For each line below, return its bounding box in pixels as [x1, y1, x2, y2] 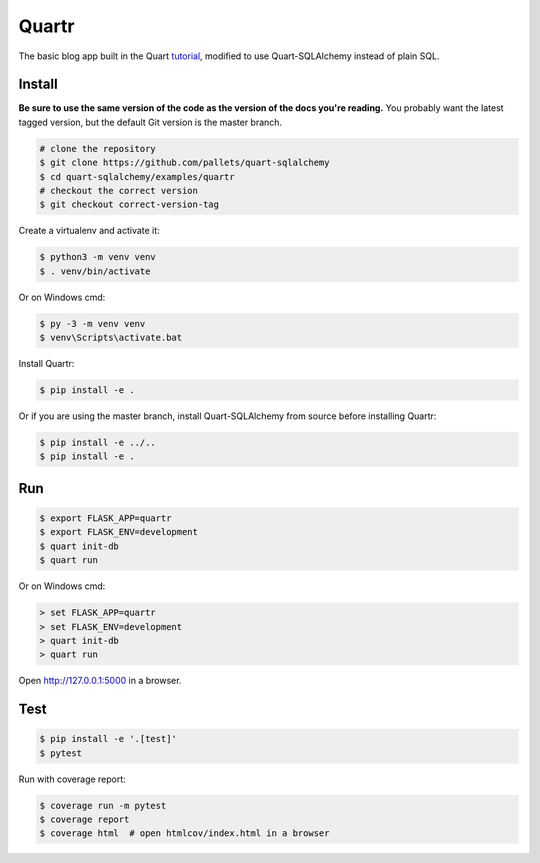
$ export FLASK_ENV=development [39, 526, 199, 538]
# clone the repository [39, 143, 157, 154]
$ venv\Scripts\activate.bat [39, 332, 183, 344]
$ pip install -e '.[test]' [39, 733, 177, 745]
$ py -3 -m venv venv [39, 318, 146, 329]
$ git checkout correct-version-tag [39, 199, 220, 210]
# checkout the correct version [39, 185, 199, 196]
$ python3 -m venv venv [39, 251, 157, 263]
